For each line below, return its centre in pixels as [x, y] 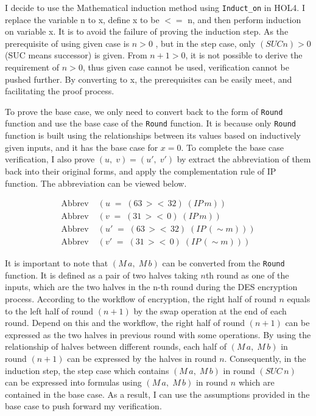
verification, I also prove [50, 159]
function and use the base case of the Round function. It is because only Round [150, 123]
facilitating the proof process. [60, 91]
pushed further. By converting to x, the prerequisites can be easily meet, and [149, 79]
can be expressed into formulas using [73, 382]
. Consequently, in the [265, 359]
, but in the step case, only [205, 43]
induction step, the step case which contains [87, 370]
